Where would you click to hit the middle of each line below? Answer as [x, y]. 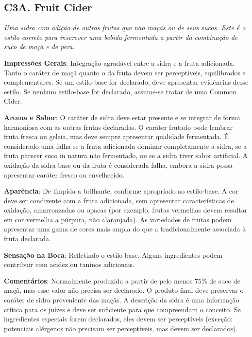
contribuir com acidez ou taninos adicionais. [69, 264]
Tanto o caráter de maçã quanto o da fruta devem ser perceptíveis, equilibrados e [125, 72]
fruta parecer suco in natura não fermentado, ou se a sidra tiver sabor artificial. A [126, 155]
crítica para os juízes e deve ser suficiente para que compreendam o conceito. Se [122, 309]
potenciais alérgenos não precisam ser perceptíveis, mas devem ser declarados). [121, 328]
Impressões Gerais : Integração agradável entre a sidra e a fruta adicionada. [119, 62]
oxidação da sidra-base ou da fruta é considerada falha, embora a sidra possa [118, 165]
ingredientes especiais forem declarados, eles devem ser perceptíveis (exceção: [118, 319]
